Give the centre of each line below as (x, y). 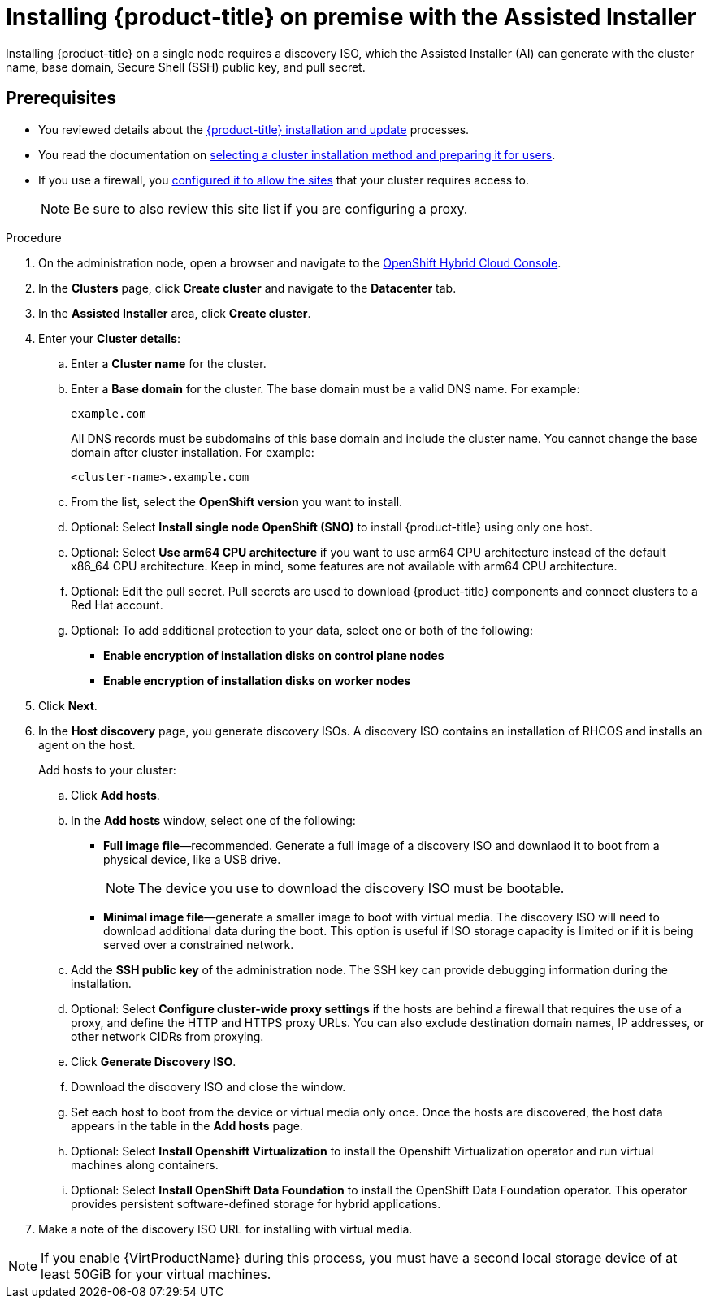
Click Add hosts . (115, 795)
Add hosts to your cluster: (107, 770)
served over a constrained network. (199, 944)
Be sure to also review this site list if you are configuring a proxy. (271, 208)
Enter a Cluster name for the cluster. (169, 363)
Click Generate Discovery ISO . (154, 1061)
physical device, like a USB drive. (192, 859)
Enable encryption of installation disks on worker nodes (257, 680)
